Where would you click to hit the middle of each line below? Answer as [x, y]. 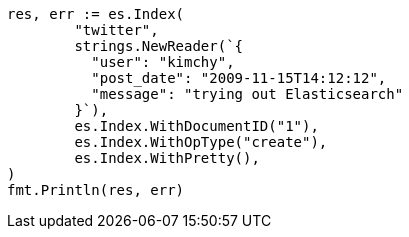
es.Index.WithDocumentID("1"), [196, 126]
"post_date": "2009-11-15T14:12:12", [239, 78]
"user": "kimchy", [163, 62]
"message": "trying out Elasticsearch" [247, 94]
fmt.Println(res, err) [96, 190]
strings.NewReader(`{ [159, 46]
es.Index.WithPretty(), [167, 158]
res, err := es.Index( [96, 14]
